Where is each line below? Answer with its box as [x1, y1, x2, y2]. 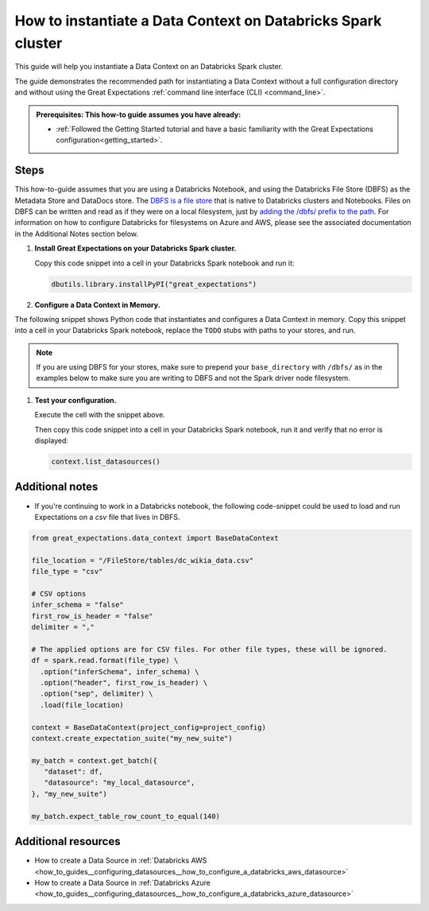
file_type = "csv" [31, 567, 103, 576]
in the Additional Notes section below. [14, 229, 139, 238]
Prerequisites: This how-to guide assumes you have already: [36, 110, 242, 119]
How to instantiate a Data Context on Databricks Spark [14, 12, 382, 29]
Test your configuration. [34, 395, 117, 405]
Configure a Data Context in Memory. [34, 300, 160, 309]
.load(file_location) [40, 700, 125, 709]
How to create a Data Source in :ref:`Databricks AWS [34, 855, 207, 866]
